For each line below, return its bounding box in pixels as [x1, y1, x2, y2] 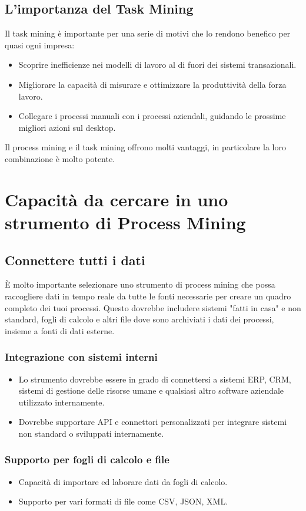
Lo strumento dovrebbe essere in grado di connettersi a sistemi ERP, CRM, [18, 372, 291, 385]
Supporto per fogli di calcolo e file [5, 452, 169, 467]
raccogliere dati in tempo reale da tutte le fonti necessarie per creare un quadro [5, 289, 291, 302]
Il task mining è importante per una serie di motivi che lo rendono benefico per [5, 27, 291, 39]
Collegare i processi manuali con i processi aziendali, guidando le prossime [18, 110, 286, 122]
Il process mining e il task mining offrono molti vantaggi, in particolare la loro [5, 141, 286, 153]
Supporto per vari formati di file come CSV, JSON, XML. [18, 495, 228, 507]
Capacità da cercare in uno [5, 187, 228, 211]
